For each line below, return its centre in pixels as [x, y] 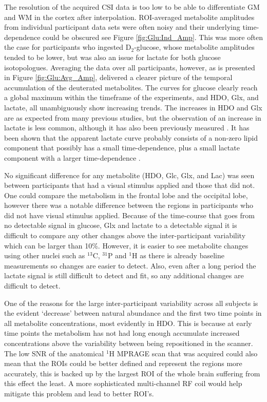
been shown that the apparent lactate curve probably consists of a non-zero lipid [131, 137]
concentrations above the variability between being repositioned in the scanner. [129, 343]
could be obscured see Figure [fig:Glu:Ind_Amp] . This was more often [153, 37]
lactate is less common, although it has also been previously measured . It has [127, 128]
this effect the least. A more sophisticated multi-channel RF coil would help [123, 383]
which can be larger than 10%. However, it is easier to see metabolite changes [126, 245]
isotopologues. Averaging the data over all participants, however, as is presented [130, 67]
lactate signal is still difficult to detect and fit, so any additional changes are [124, 275]
